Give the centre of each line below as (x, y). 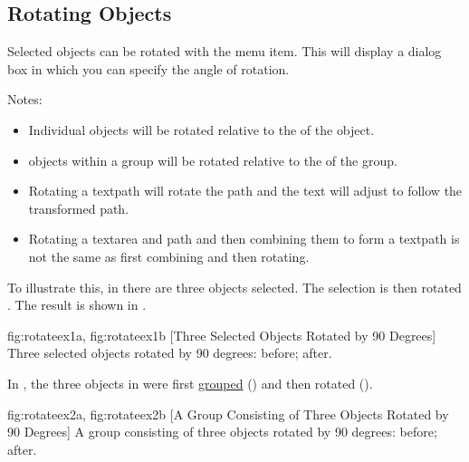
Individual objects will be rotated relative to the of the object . (201, 129)
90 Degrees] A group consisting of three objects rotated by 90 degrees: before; (222, 432)
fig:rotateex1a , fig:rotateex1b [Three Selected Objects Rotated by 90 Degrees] (222, 335)
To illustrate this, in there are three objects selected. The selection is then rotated (234, 287)
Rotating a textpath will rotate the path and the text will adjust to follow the (245, 191)
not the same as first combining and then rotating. (169, 256)
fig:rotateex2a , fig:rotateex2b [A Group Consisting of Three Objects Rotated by (228, 414)
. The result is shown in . (77, 305)
